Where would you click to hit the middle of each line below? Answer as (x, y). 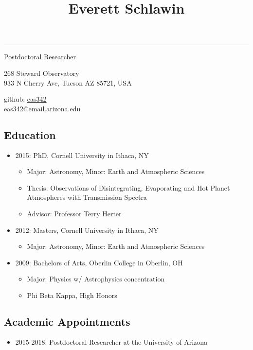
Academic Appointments (67, 321)
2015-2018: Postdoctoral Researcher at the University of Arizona (111, 341)
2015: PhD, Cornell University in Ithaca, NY (82, 155)
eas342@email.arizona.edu (42, 108)
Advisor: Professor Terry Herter (74, 213)
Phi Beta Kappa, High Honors (72, 295)
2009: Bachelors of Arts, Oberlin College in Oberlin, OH (99, 262)
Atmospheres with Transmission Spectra (87, 197)
